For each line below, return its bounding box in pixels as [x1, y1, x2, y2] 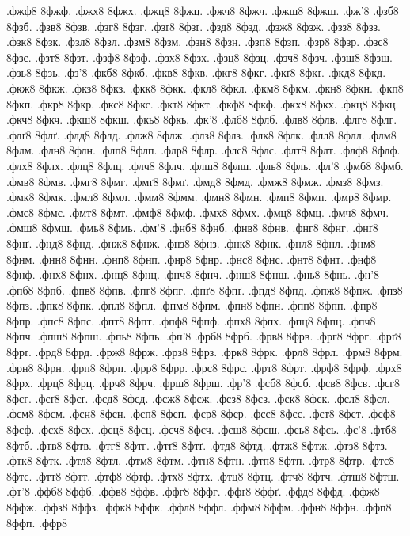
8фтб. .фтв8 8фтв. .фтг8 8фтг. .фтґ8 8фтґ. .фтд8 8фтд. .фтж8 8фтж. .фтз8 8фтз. [6, 436, 388, 453]
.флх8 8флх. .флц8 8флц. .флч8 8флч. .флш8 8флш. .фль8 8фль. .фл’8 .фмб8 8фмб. [6, 157, 404, 173]
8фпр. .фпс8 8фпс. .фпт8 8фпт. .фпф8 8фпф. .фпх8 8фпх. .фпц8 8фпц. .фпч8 [6, 312, 376, 329]
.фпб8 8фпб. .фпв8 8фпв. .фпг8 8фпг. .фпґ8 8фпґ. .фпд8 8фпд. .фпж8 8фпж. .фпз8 [6, 281, 403, 298]
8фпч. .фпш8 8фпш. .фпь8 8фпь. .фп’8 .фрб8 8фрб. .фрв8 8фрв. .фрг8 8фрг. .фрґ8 [6, 328, 401, 344]
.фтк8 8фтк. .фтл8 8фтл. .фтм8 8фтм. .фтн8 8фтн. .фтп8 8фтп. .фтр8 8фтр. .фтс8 [6, 452, 395, 469]
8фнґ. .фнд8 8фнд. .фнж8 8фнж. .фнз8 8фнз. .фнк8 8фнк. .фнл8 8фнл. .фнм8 [6, 234, 376, 251]
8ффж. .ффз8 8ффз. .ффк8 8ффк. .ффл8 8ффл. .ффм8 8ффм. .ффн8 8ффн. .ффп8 [6, 499, 392, 515]
